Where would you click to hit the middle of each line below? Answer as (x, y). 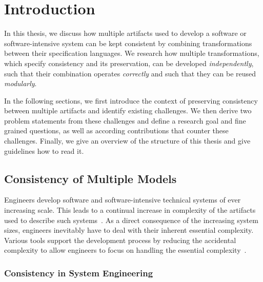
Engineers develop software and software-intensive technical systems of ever (123, 200)
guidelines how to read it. (44, 150)
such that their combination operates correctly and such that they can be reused (130, 73)
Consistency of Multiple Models (90, 178)
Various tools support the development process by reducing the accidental (120, 240)
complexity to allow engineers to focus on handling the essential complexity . (125, 250)
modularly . (21, 83)
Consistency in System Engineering (79, 273)
